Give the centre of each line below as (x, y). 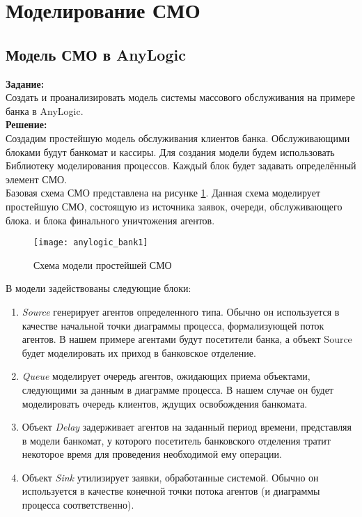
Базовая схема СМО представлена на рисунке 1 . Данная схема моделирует (163, 193)
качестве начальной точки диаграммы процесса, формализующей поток (173, 325)
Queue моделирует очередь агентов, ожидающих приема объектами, (166, 376)
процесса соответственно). (78, 505)
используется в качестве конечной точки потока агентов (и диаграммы (171, 491)
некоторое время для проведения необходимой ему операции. (152, 454)
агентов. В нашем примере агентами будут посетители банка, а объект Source (187, 339)
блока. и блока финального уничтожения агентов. (110, 220)
